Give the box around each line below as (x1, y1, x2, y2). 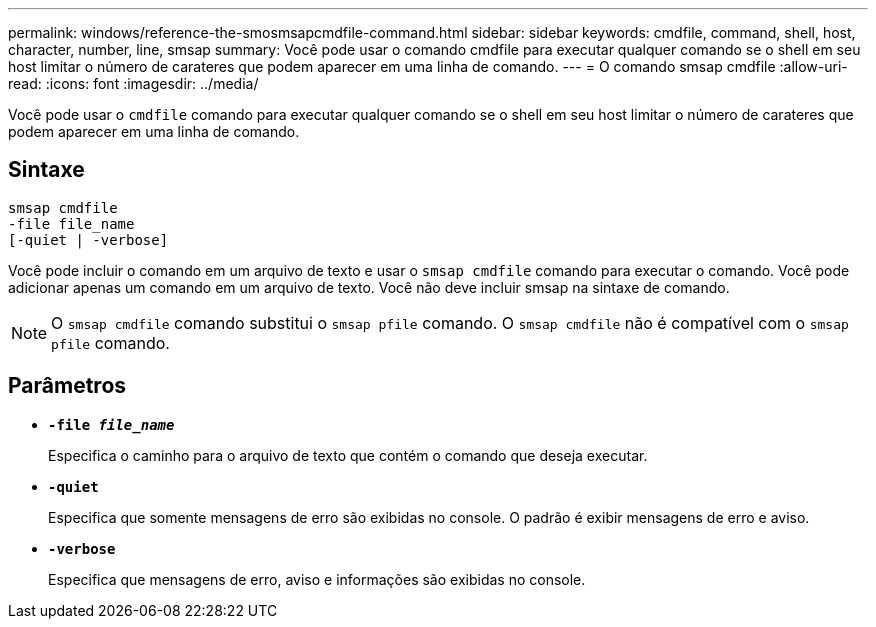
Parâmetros (8, 373, 127, 399)
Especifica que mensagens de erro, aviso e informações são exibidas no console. (48, 570, 586, 588)
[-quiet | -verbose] (8, 231, 169, 248)
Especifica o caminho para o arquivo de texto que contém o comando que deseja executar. (48, 446, 648, 464)
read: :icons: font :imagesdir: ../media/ (8, 75, 259, 92)
